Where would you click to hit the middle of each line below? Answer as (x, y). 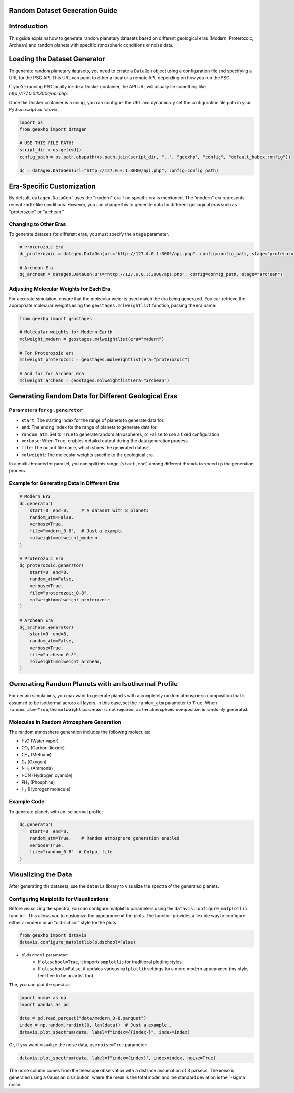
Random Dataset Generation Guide (63, 11)
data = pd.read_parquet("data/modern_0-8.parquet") (83, 1018)
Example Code (27, 802)
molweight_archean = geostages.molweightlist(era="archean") (94, 380)
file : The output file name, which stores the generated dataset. (86, 448)
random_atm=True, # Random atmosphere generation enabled (105, 838)
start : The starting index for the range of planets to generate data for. (93, 420)
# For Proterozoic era (47, 353)
